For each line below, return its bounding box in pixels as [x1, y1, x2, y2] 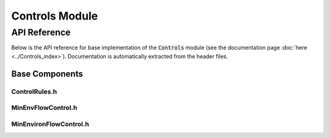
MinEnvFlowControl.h [11, 104, 78, 112]
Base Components [11, 68, 83, 79]
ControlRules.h [11, 87, 57, 96]
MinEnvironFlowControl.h [11, 120, 89, 128]
